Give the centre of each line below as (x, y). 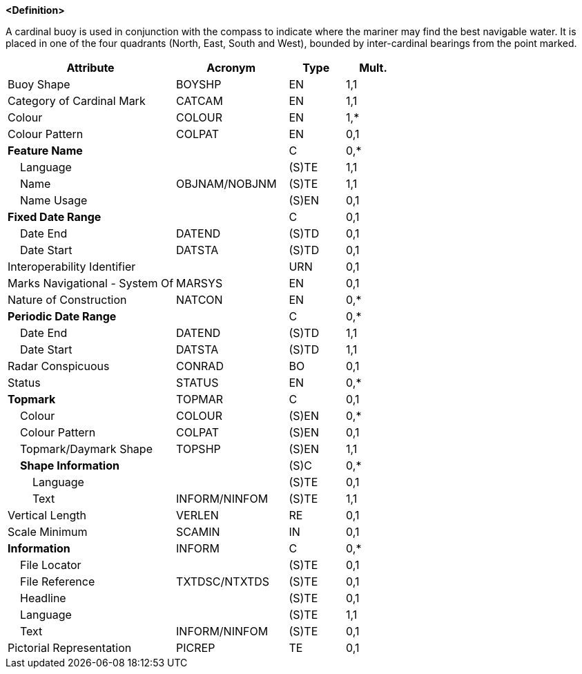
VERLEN (197, 515)
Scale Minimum (48, 532)
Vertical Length (47, 515)
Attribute (90, 68)
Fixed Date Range (55, 217)
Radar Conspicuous (59, 366)
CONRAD (200, 366)
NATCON (200, 300)
